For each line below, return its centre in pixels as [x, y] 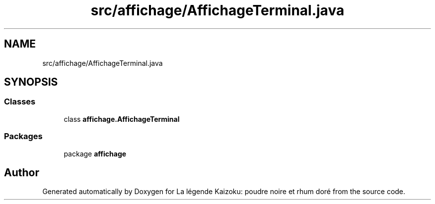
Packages [23, 136]
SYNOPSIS [31, 82]
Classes [20, 102]
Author [22, 172]
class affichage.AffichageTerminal [122, 119]
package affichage [95, 153]
